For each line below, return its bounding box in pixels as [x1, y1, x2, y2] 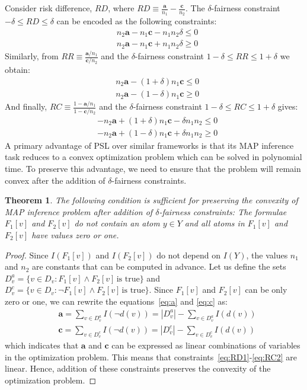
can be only [245, 283, 287, 296]
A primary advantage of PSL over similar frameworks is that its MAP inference [5, 139, 294, 151]
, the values [246, 248, 288, 261]
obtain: [5, 63, 30, 76]
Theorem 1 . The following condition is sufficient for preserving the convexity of [5, 194, 298, 206]
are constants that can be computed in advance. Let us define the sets [31, 260, 286, 273]
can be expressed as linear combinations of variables [111, 338, 300, 351]
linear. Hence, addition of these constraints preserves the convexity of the [5, 362, 271, 375]
